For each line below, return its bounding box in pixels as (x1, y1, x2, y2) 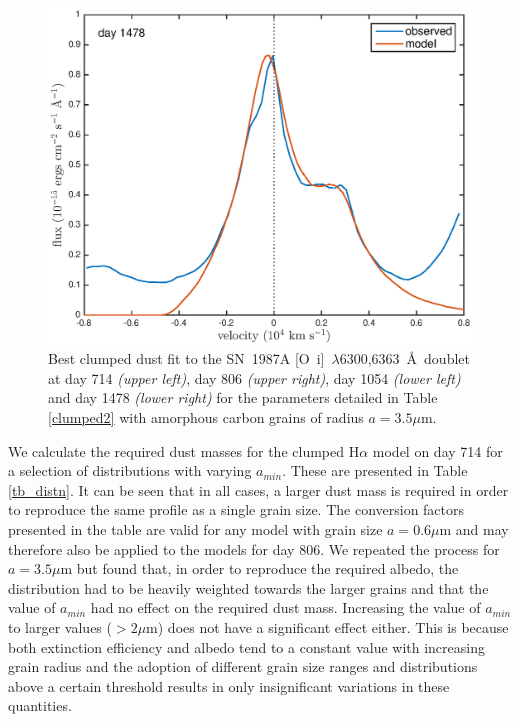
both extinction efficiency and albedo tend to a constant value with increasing (8, 636, 485, 657)
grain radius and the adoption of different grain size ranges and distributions (8, 656, 478, 677)
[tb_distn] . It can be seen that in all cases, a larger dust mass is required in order (8, 479, 509, 500)
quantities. (8, 695, 72, 716)
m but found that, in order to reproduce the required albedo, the (60, 558, 459, 579)
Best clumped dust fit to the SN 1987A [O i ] (48, 348, 325, 369)
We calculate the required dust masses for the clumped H (8, 440, 360, 461)
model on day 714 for (372, 440, 503, 461)
